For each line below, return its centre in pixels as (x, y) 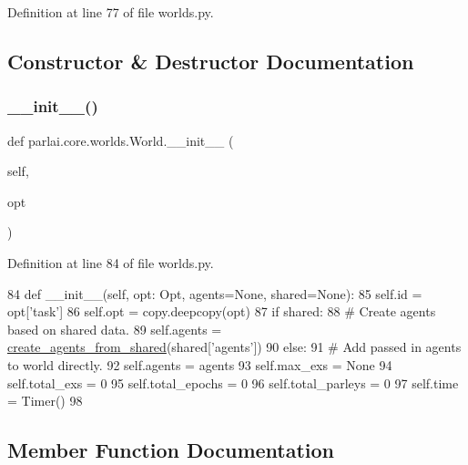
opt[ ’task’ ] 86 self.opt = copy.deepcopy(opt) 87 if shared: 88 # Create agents (222, 311)
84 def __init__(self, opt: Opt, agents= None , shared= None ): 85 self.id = (215, 293)
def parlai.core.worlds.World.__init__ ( (121, 140)
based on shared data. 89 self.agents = (115, 329)
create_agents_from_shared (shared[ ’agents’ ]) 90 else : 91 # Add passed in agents (234, 347)
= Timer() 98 (45, 401)
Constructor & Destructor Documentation (211, 61)
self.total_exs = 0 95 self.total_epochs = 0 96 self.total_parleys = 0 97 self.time (233, 382)
